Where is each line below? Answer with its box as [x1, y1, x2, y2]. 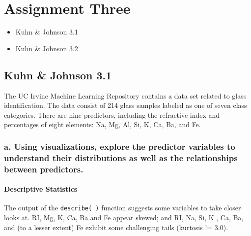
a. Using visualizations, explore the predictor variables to [4, 140, 235, 152]
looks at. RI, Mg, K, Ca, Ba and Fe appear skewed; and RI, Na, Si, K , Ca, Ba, [4, 212, 244, 223]
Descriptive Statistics [4, 184, 78, 194]
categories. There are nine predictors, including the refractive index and [4, 109, 220, 120]
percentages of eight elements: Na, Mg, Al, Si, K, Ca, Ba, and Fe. [4, 119, 201, 130]
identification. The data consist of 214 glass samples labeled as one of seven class [4, 100, 247, 110]
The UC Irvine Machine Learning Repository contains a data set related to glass [4, 90, 247, 101]
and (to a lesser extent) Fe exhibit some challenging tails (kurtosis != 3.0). [4, 222, 228, 232]
